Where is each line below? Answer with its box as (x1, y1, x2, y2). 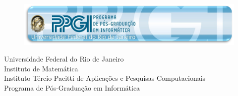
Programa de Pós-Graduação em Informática (4, 83, 140, 93)
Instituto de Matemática (4, 63, 78, 73)
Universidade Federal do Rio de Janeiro (4, 54, 124, 64)
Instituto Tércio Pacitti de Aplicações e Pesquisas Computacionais (4, 73, 206, 83)
